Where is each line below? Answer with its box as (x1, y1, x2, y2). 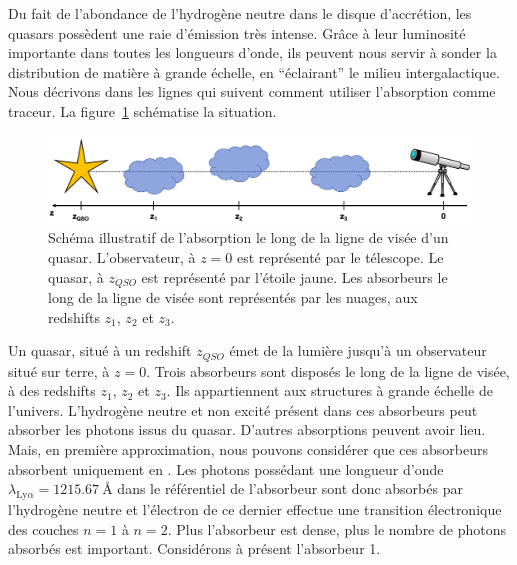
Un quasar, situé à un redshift (8, 340, 192, 361)
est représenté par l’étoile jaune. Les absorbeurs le (141, 266, 448, 287)
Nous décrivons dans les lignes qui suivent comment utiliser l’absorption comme (8, 81, 496, 102)
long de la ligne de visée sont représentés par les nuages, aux (48, 286, 418, 307)
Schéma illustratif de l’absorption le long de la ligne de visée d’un (48, 227, 449, 248)
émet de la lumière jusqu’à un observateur (229, 340, 487, 361)
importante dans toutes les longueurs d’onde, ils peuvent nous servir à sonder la (8, 42, 497, 63)
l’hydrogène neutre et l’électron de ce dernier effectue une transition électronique (8, 498, 502, 519)
